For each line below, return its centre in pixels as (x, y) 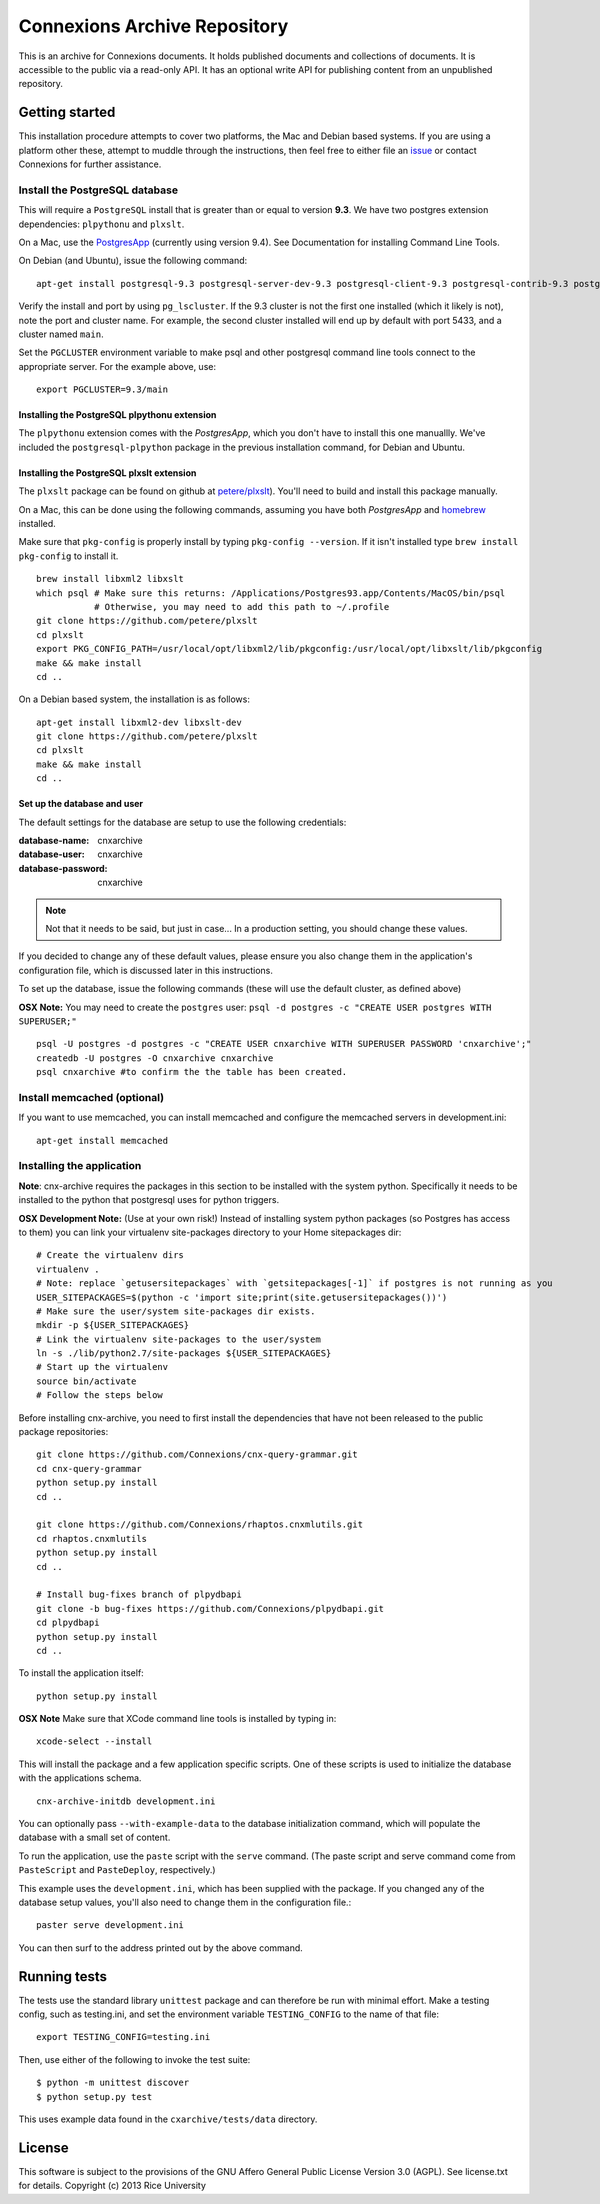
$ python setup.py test (94, 2096)
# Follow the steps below (100, 1395)
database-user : (51, 854)
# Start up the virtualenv (102, 1367)
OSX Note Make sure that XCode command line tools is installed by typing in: (177, 1719)
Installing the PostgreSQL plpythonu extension (117, 415)
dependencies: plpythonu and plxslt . (101, 224)
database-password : (63, 868)
